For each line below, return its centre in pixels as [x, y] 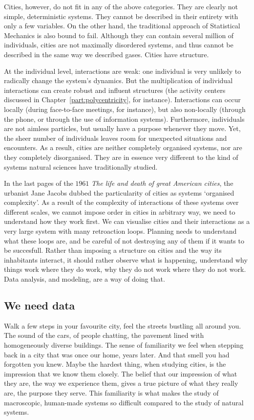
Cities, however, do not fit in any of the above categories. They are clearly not [121, 6]
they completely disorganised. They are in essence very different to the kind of [121, 157]
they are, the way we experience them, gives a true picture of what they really [121, 383]
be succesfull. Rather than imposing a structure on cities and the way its [113, 250]
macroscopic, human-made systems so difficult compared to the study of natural [124, 402]
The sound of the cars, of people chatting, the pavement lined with [104, 335]
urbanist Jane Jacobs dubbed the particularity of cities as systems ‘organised [119, 192]
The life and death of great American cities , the [162, 183]
